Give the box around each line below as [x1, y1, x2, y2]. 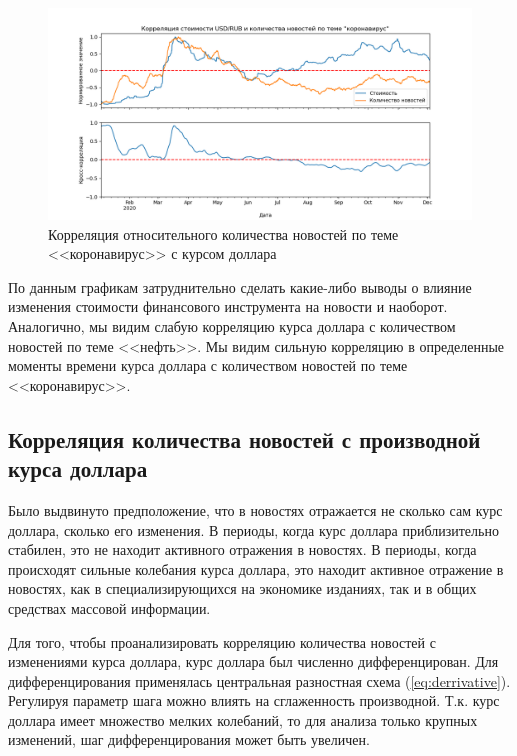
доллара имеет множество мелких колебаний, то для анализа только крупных [8, 709, 478, 730]
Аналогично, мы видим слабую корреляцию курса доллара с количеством [8, 315, 456, 336]
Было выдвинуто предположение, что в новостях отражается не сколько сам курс [8, 499, 503, 520]
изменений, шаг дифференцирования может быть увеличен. [8, 729, 370, 750]
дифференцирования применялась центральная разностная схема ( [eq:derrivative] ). [8, 670, 511, 691]
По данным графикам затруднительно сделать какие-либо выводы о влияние [8, 276, 472, 297]
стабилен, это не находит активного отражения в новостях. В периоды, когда [8, 539, 477, 560]
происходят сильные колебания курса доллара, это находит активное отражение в [8, 558, 504, 579]
